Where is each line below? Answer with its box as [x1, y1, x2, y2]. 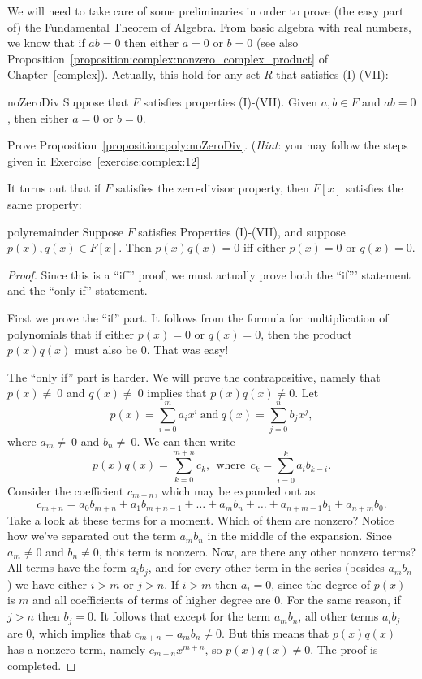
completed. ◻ [7, 657, 76, 674]
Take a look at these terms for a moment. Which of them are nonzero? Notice [7, 511, 394, 528]
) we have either [7, 575, 88, 592]
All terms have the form [7, 559, 127, 576]
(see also [256, 34, 299, 51]
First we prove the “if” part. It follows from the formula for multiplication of [7, 309, 389, 326]
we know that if [7, 34, 85, 51]
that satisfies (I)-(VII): [276, 66, 389, 83]
